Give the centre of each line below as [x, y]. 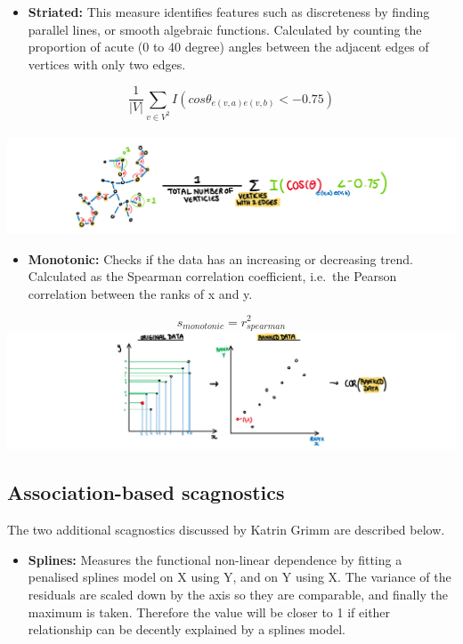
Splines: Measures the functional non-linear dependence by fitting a [215, 559]
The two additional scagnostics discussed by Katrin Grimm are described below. [226, 530]
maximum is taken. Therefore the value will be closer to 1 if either [209, 612]
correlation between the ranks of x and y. [140, 293]
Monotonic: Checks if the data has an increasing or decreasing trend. [220, 258]
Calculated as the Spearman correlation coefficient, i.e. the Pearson [212, 276]
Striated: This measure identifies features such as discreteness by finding [229, 12]
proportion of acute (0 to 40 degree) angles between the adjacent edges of [228, 47]
